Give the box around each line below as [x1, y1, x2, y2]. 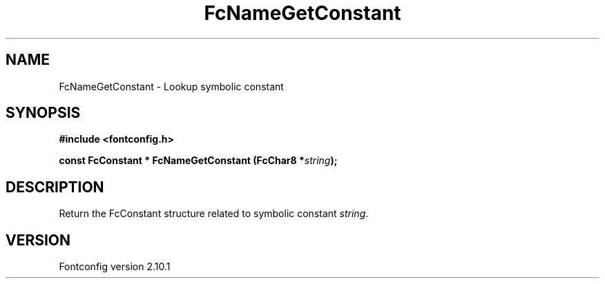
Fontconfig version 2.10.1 [59, 261, 171, 273]
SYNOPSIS [6, 104, 81, 122]
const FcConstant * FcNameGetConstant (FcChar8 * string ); [59, 154, 338, 167]
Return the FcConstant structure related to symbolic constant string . [59, 207, 369, 220]
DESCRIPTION [6, 178, 104, 196]
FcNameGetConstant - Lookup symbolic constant [59, 80, 284, 92]
